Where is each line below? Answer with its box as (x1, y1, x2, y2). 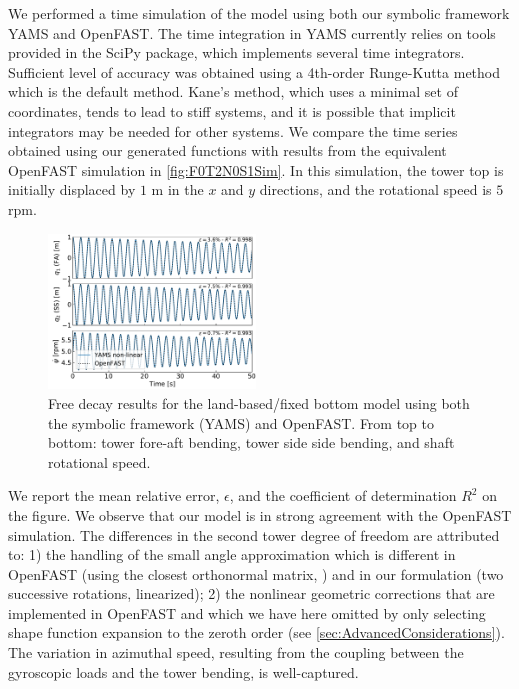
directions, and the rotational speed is (259, 179, 492, 200)
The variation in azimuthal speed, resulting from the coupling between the (8, 642, 464, 663)
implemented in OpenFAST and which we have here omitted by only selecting (8, 602, 486, 623)
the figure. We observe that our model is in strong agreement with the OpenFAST (8, 504, 512, 525)
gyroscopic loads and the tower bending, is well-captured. (8, 661, 359, 682)
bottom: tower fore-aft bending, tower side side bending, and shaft (48, 432, 455, 453)
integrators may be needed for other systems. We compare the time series (8, 120, 458, 141)
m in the (151, 179, 204, 200)
